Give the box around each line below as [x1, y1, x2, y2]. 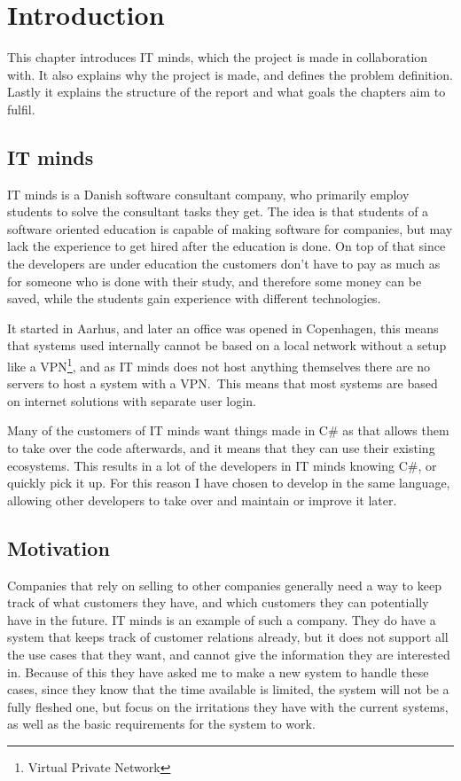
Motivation [7, 534, 110, 561]
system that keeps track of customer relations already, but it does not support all [7, 628, 449, 646]
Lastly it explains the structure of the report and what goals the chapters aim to [7, 82, 446, 101]
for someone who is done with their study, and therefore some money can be [7, 271, 422, 290]
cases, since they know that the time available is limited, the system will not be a [7, 680, 449, 699]
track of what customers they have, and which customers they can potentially [7, 593, 429, 612]
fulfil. [7, 99, 35, 118]
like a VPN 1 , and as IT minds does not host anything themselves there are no [7, 355, 431, 375]
